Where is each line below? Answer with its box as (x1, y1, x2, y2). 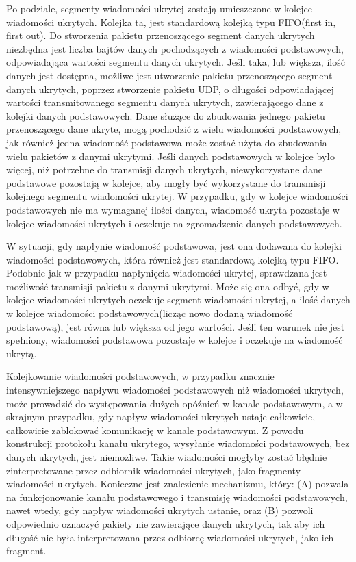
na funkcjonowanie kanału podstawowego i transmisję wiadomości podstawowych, (6, 489, 348, 504)
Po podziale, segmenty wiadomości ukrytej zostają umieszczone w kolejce (6, 1, 312, 15)
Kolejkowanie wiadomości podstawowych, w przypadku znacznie (6, 369, 275, 383)
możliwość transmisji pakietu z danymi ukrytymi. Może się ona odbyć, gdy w (6, 279, 329, 293)
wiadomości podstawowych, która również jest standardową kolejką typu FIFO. (6, 252, 339, 266)
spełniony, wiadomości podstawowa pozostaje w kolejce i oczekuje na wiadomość (6, 333, 343, 347)
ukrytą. (6, 346, 37, 360)
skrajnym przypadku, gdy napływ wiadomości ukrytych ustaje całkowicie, (6, 409, 316, 424)
